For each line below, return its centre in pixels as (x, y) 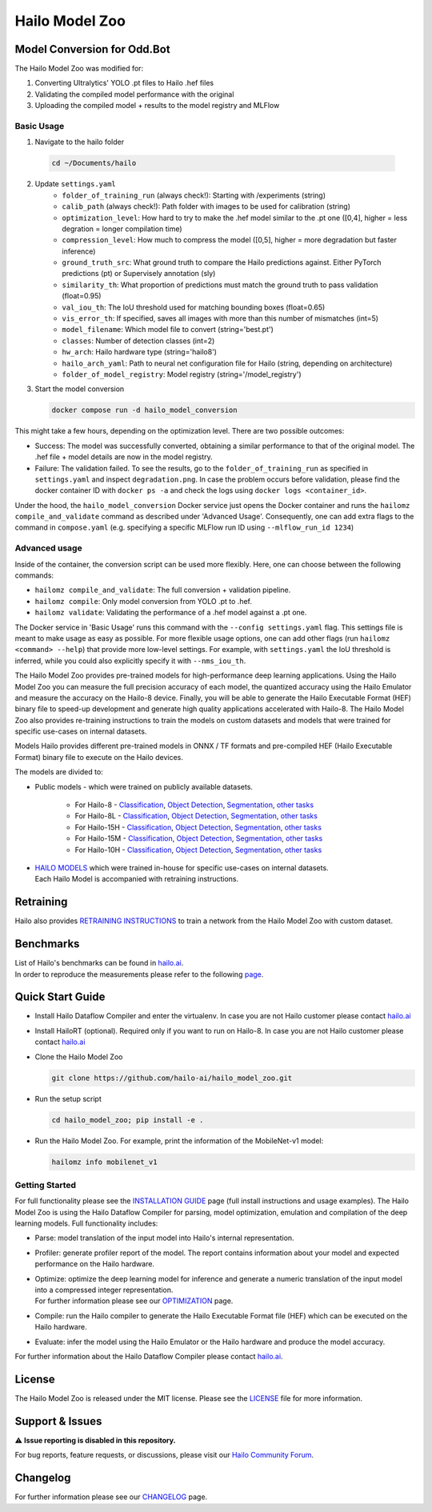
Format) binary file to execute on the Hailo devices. (99, 757)
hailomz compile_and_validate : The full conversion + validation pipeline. (163, 590)
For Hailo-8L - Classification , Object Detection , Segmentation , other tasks (196, 816)
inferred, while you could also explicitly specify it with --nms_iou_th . (130, 661)
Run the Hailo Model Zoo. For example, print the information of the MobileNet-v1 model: (179, 1141)
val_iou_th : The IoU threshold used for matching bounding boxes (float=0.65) (194, 307)
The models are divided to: (59, 772)
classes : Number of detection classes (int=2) (138, 341)
